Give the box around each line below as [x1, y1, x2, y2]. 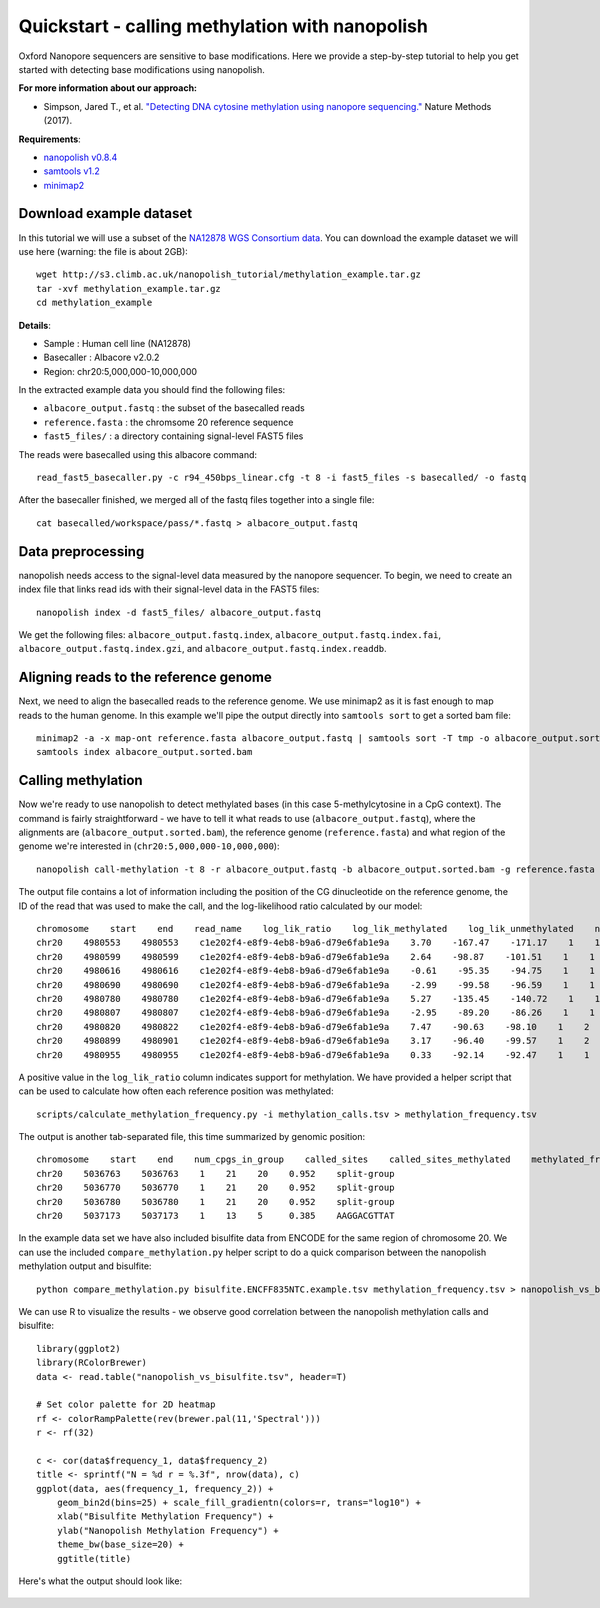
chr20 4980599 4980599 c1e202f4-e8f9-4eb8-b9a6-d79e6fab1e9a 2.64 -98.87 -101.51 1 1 [36, 951, 595, 962]
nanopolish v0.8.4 [43, 151, 118, 163]
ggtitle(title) [56, 1553, 132, 1564]
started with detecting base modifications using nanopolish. [18, 63, 265, 75]
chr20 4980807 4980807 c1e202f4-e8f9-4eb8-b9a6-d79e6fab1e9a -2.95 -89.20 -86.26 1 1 [36, 1007, 595, 1019]
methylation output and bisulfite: [18, 1260, 152, 1272]
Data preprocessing [18, 543, 145, 560]
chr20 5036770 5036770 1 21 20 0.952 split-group [36, 1182, 395, 1194]
